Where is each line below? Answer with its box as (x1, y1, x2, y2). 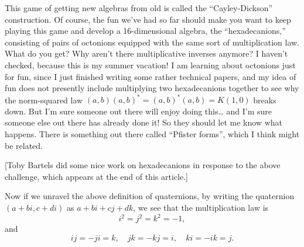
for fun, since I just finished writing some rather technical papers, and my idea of (5, 70, 296, 82)
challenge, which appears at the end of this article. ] (5, 170, 188, 182)
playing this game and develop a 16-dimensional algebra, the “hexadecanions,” (5, 25, 286, 37)
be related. (5, 139, 43, 151)
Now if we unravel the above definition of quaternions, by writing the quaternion (5, 190, 295, 202)
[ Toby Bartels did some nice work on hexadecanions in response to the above (5, 159, 281, 171)
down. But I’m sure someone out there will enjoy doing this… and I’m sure (5, 105, 272, 117)
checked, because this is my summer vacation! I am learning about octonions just (5, 58, 296, 71)
